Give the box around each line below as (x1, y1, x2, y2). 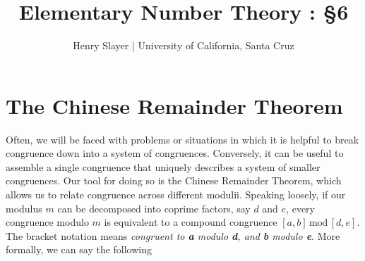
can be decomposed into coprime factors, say (57, 200, 251, 215)
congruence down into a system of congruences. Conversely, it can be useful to (6, 146, 344, 160)
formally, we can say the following (6, 242, 152, 257)
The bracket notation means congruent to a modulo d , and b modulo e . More (6, 228, 340, 243)
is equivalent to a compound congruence (104, 215, 277, 229)
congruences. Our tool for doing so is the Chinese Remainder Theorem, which (6, 173, 342, 188)
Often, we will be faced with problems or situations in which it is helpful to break (6, 132, 359, 146)
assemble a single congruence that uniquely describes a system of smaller (6, 159, 321, 174)
